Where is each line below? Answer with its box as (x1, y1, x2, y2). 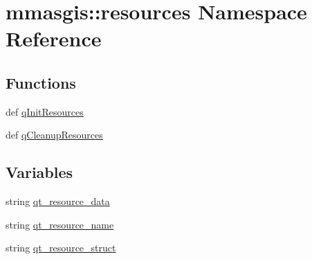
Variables (6, 161, 73, 183)
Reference (6, 24, 102, 53)
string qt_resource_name (6, 217, 114, 231)
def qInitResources (6, 104, 84, 118)
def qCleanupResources (6, 127, 103, 142)
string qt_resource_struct (6, 240, 116, 255)
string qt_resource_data (6, 194, 110, 208)
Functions (6, 71, 76, 93)
